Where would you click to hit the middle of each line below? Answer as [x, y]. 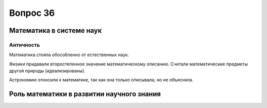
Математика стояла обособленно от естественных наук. [69, 55]
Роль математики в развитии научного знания [85, 94]
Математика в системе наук [55, 30]
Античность [24, 45]
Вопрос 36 [32, 13]
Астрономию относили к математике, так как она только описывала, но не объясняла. [101, 80]
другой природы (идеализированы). [47, 71]
